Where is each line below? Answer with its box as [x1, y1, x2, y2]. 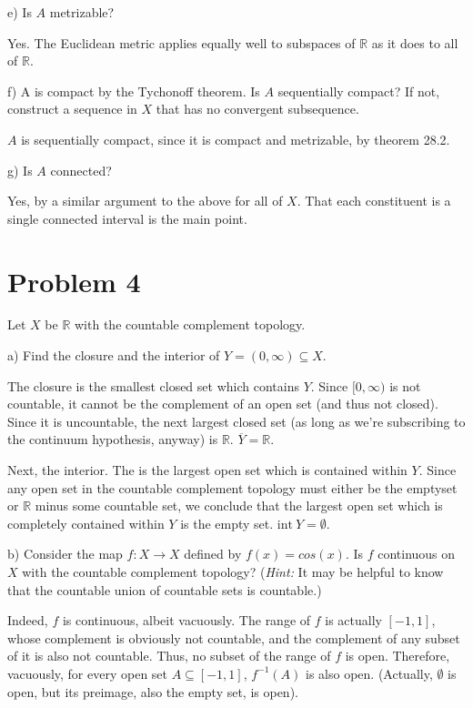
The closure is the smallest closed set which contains [7, 376, 299, 395]
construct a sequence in [7, 99, 137, 118]
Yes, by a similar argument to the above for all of [7, 191, 283, 210]
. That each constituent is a [297, 191, 451, 210]
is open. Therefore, [345, 646, 450, 665]
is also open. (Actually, [306, 663, 433, 683]
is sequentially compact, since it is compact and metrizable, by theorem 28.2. [21, 129, 450, 148]
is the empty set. [180, 513, 274, 532]
